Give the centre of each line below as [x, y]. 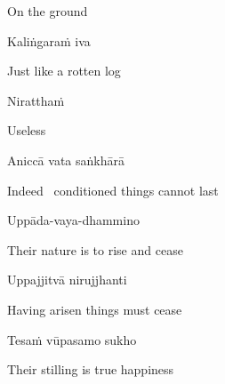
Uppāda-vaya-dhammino [73, 220]
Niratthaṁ [36, 100]
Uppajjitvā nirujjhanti [67, 280]
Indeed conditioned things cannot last [113, 190]
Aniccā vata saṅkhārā [66, 160]
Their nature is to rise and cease [95, 249]
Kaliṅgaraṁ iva [49, 40]
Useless [27, 130]
